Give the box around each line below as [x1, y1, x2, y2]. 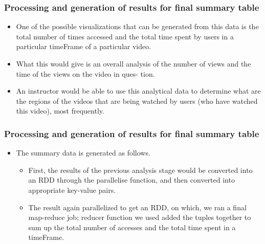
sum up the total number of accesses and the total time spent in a [28, 221, 236, 232]
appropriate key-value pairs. [28, 184, 116, 195]
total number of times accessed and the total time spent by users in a [16, 31, 234, 41]
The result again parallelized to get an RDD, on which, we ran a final [28, 202, 247, 212]
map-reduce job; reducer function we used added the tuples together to [28, 212, 251, 223]
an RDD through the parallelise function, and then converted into [28, 174, 235, 185]
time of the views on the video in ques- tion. [16, 68, 155, 79]
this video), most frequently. [16, 105, 104, 116]
